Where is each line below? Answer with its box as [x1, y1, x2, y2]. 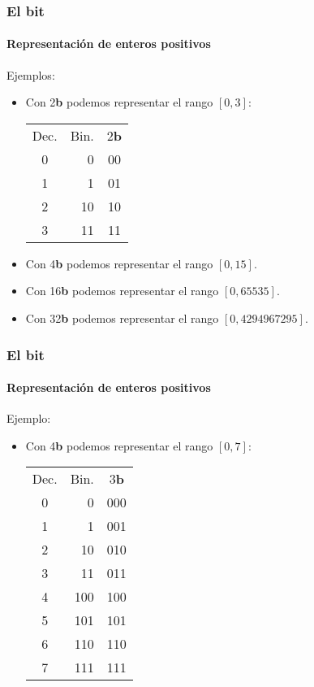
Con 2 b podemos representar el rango [25, 93, 213, 111]
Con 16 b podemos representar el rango [25, 282, 219, 299]
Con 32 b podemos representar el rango [25, 310, 219, 327]
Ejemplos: [6, 66, 55, 83]
